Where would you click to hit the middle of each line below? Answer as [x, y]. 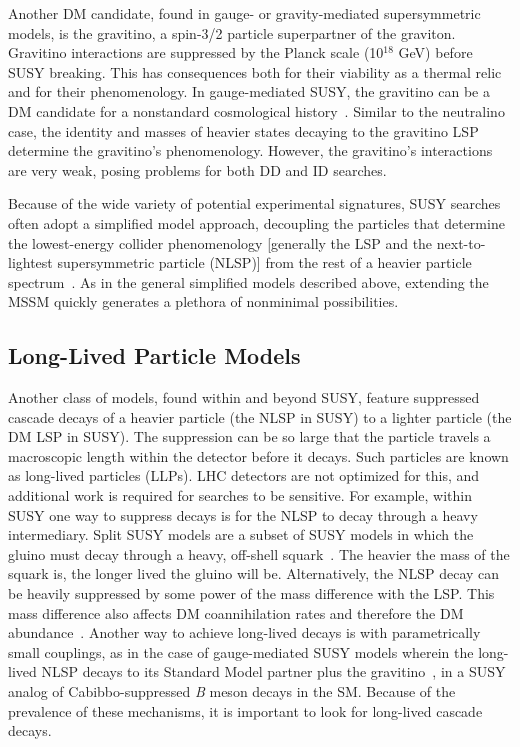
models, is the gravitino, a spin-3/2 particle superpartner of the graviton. [232, 32]
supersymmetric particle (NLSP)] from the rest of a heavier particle [264, 262]
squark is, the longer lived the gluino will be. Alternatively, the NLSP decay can [254, 573]
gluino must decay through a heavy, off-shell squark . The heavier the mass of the [259, 553]
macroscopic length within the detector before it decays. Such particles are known [258, 455]
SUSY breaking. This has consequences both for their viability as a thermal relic [255, 71]
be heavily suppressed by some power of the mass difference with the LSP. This [251, 593]
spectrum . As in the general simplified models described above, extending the [248, 281]
